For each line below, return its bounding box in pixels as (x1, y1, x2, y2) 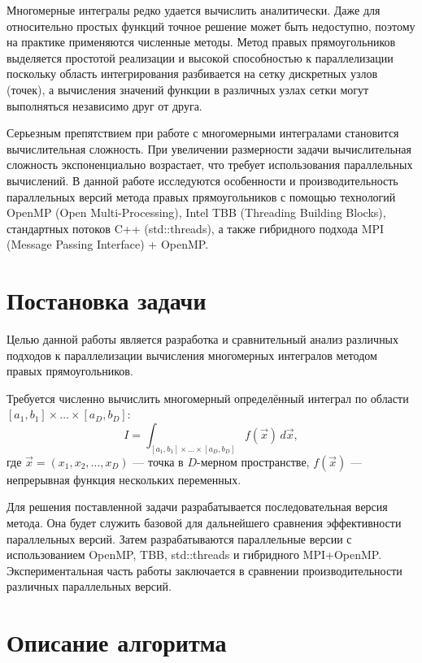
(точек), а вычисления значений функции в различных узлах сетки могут (7, 80, 369, 97)
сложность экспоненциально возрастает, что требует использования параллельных (7, 156, 413, 173)
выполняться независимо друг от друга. (7, 97, 202, 114)
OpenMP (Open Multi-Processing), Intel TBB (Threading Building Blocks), (7, 204, 386, 221)
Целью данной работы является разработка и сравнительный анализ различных (7, 331, 399, 348)
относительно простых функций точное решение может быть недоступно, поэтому (7, 17, 415, 34)
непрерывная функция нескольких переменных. (7, 470, 241, 487)
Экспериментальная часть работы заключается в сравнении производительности (7, 561, 402, 578)
